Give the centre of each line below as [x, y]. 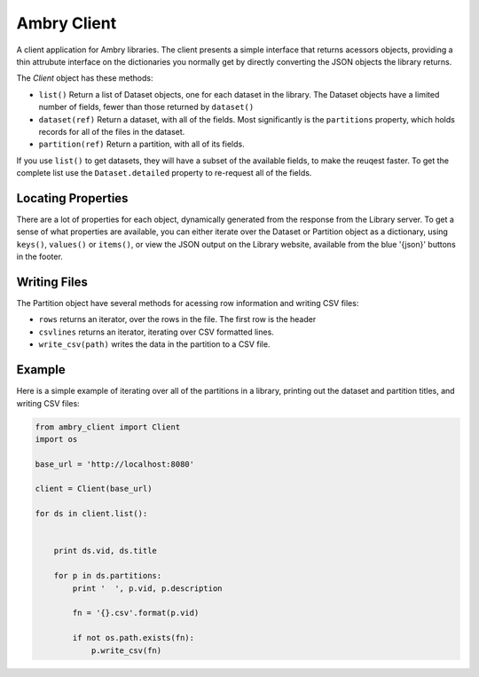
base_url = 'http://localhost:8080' [115, 464]
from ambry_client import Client [108, 427]
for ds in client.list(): [91, 514]
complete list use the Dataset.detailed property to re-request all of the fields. [164, 173]
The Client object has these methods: [85, 78]
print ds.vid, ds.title [105, 551]
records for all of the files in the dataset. [112, 131]
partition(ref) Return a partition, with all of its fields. [141, 144]
